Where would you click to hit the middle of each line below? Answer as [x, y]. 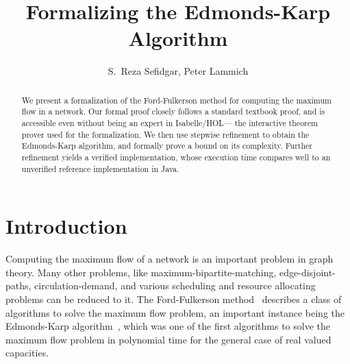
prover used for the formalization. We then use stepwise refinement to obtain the [165, 134]
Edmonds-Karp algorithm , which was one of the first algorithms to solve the [168, 326]
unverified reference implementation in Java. [100, 168]
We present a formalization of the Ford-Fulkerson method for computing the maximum [176, 100]
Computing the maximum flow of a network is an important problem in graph [170, 259]
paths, [18, 286]
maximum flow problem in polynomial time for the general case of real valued [168, 339]
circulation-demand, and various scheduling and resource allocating [175, 286]
